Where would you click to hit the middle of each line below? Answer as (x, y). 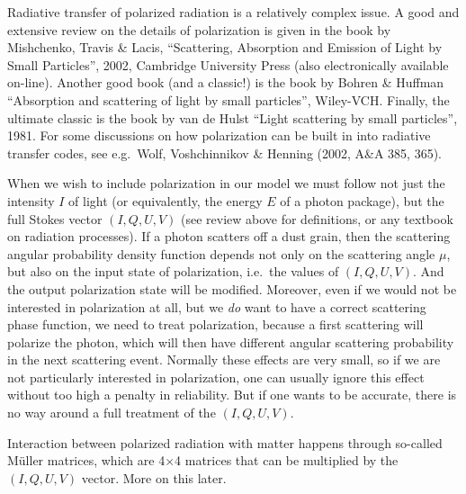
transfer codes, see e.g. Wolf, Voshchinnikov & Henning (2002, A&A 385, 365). (225, 153)
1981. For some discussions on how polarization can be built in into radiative (219, 135)
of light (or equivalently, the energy (166, 200)
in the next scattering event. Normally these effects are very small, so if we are (224, 359)
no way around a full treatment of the (112, 413)
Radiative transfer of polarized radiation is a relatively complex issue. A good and (233, 12)
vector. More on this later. (154, 477)
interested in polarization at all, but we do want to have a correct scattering (217, 306)
